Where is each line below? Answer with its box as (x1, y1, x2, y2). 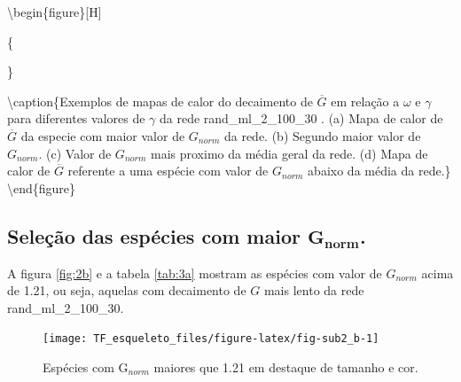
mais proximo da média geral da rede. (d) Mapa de (151, 144, 428, 162)
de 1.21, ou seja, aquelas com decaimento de (7, 281, 246, 300)
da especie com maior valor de (20, 126, 185, 144)
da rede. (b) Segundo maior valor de (223, 126, 421, 144)
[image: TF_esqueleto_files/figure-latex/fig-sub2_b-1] (43, 332, 379, 346)
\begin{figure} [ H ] (7, 3, 102, 20)
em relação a (331, 91, 400, 110)
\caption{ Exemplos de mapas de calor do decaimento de (7, 91, 313, 110)
